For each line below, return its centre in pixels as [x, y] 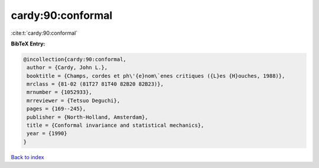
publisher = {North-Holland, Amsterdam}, [87, 117]
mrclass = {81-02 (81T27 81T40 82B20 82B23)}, [95, 84]
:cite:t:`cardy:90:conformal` [44, 33]
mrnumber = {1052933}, [60, 92]
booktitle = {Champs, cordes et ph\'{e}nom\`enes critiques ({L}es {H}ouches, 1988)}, [156, 76]
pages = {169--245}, [56, 109]
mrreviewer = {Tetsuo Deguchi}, [74, 101]
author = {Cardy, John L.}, [67, 67]
